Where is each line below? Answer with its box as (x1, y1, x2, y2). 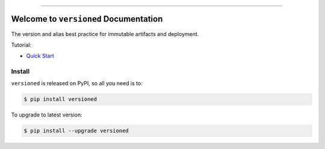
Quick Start (26, 52, 54, 59)
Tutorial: (11, 41, 32, 48)
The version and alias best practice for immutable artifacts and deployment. (11, 30, 199, 37)
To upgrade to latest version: (11, 111, 82, 118)
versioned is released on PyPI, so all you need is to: (11, 80, 143, 87)
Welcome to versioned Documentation (11, 14, 163, 24)
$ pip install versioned (23, 96, 97, 103)
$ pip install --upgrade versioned (23, 127, 129, 135)
